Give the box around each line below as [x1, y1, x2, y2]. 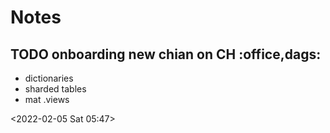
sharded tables [24, 83, 87, 95]
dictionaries [24, 72, 74, 84]
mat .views [24, 94, 70, 105]
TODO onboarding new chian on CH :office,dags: [10, 46, 322, 63]
